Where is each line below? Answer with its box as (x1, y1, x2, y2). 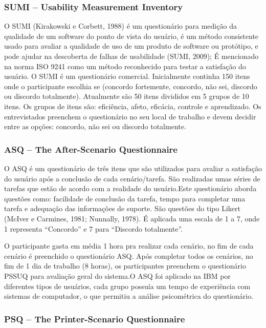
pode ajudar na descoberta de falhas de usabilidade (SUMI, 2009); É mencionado (4, 51, 259, 61)
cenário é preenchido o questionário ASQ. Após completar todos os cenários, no (4, 250, 253, 261)
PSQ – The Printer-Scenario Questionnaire (4, 312, 185, 325)
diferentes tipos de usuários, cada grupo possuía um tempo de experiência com (4, 280, 251, 291)
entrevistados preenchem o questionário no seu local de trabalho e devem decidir (4, 111, 256, 121)
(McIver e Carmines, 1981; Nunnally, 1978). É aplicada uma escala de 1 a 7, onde (4, 213, 260, 223)
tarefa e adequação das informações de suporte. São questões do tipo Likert (4, 203, 240, 214)
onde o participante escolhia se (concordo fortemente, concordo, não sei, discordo (4, 80, 257, 91)
